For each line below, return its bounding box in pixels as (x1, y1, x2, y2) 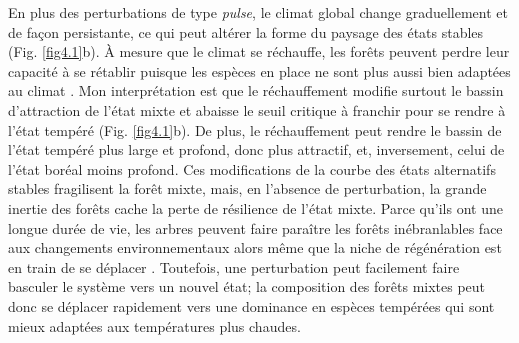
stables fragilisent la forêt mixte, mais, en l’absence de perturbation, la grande (8, 178, 487, 199)
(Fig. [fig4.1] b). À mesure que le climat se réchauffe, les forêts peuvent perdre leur (8, 41, 510, 62)
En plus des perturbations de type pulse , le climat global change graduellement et (8, 2, 508, 22)
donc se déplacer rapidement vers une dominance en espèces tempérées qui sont (8, 295, 495, 316)
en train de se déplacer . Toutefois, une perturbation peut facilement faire (8, 256, 460, 277)
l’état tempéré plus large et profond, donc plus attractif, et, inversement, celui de (8, 139, 505, 160)
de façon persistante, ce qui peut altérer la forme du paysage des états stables (8, 21, 484, 42)
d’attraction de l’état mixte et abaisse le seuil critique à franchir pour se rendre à (8, 99, 506, 120)
